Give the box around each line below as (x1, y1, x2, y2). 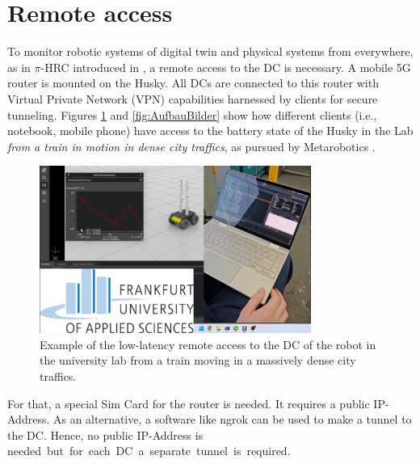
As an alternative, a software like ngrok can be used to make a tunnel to (52, 411, 412, 428)
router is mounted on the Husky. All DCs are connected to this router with (7, 74, 379, 91)
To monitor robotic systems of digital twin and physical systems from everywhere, (7, 43, 414, 60)
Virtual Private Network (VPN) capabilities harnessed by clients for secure (7, 90, 378, 107)
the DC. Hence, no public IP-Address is (7, 426, 204, 443)
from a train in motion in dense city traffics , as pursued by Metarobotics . (7, 137, 376, 154)
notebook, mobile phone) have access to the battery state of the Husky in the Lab (7, 122, 414, 139)
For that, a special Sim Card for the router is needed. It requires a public (7, 394, 370, 411)
